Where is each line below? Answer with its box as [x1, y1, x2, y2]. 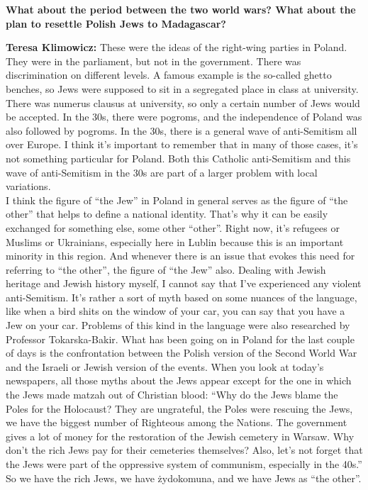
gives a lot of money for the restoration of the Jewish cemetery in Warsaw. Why [6, 428, 355, 443]
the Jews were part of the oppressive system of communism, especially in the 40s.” [6, 457, 362, 471]
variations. [6, 179, 51, 194]
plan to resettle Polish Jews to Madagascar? [6, 16, 226, 30]
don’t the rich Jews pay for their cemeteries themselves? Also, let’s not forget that [6, 442, 363, 457]
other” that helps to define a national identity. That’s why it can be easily [6, 206, 328, 221]
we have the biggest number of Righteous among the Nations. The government [6, 415, 347, 430]
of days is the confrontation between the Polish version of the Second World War [6, 345, 357, 360]
